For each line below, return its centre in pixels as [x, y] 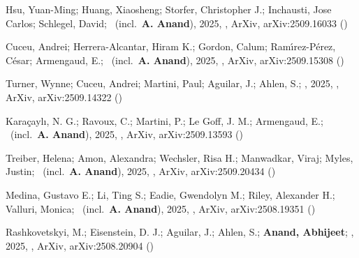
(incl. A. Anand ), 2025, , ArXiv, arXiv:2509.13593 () [126, 134]
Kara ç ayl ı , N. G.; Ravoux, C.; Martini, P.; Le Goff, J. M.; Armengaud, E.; [164, 120]
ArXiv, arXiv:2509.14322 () [64, 97]
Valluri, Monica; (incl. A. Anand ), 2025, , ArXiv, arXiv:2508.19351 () [161, 208]
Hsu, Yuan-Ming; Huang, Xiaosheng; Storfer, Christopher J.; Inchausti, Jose [169, 9]
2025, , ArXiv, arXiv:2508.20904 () [80, 245]
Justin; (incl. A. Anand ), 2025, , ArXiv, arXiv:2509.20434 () [141, 171]
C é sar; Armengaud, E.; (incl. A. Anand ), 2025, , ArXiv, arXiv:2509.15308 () [175, 60]
